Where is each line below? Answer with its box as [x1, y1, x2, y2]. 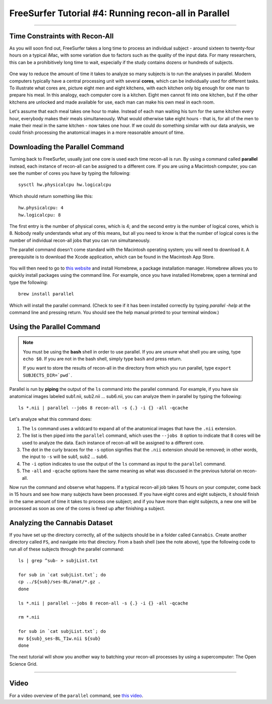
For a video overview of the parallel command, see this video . [9, 692, 144, 698]
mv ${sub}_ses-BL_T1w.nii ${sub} [18, 635, 101, 641]
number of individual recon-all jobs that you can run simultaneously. [9, 237, 151, 243]
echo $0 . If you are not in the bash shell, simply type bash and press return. [23, 356, 182, 362]
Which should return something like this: [9, 193, 93, 199]
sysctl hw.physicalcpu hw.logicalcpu [18, 182, 112, 188]
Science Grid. [9, 661, 38, 667]
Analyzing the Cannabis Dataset [9, 518, 113, 527]
